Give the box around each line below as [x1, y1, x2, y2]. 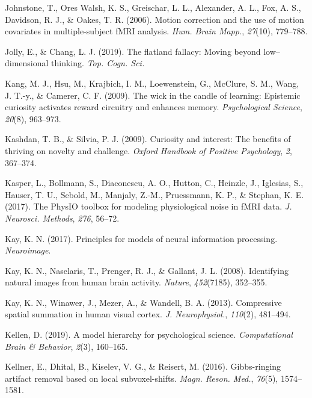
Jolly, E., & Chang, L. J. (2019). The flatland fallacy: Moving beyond [5, 45, 261, 57]
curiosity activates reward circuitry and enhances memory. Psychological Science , [5, 101, 302, 113]
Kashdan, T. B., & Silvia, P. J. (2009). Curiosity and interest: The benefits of [5, 132, 291, 145]
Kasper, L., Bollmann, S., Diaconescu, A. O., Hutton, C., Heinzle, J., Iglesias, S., [5, 176, 304, 189]
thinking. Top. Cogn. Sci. [51, 57, 145, 69]
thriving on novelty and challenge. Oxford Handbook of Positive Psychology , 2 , [5, 144, 292, 157]
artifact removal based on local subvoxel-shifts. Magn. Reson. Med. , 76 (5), [5, 372, 278, 384]
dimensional [5, 57, 49, 69]
